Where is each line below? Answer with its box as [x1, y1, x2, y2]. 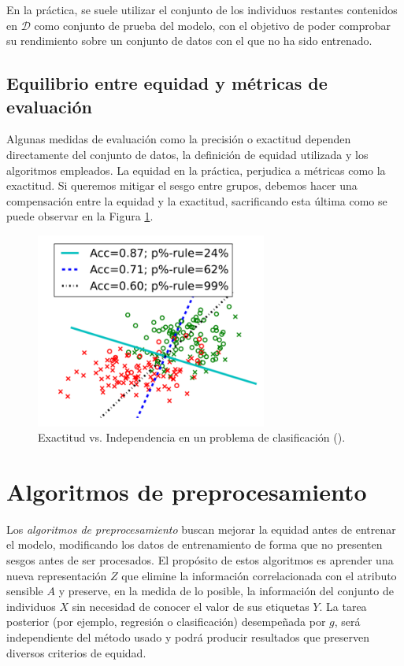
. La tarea [319, 598, 367, 614]
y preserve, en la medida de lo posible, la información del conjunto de [58, 583, 394, 599]
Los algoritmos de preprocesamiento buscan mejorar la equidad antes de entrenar [6, 520, 396, 537]
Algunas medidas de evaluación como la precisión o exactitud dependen [6, 131, 351, 147]
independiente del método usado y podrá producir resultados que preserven [6, 628, 370, 645]
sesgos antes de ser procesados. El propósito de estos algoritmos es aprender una [6, 552, 394, 568]
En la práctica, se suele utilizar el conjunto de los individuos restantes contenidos [6, 2, 398, 17]
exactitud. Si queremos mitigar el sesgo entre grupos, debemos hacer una [6, 177, 358, 194]
